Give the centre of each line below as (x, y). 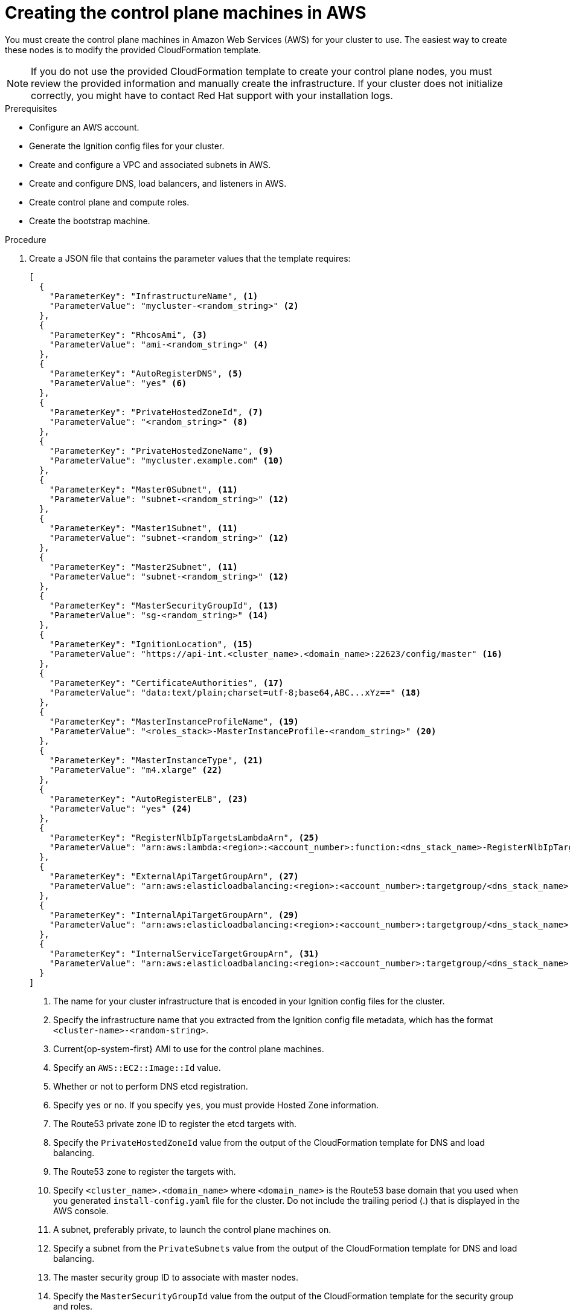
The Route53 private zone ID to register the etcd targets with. (175, 1123)
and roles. (73, 1306)
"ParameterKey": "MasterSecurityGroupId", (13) (164, 605)
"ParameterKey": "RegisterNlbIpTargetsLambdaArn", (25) (184, 837)
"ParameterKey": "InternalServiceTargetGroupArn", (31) (184, 953)
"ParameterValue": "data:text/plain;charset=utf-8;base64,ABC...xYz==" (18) (235, 692)
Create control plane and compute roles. (109, 202)
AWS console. (81, 1210)
